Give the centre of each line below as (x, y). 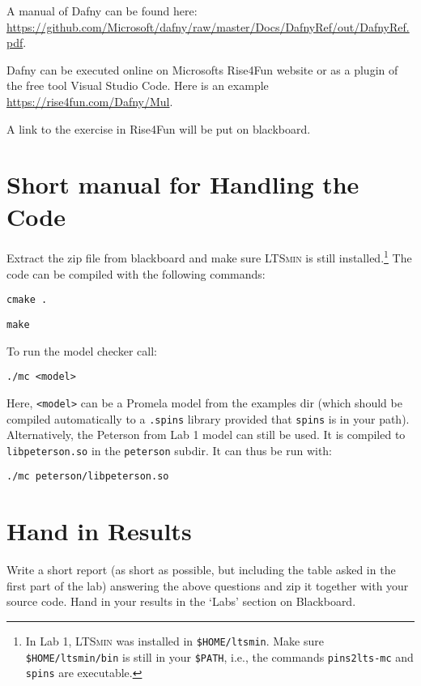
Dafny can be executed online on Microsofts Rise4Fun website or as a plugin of (202, 69)
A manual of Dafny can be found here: (102, 11)
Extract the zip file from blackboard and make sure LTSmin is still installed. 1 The (209, 257)
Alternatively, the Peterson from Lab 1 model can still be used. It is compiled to (206, 435)
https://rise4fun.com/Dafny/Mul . (90, 101)
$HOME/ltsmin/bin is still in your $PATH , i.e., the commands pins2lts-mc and (219, 656)
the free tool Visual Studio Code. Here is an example (138, 85)
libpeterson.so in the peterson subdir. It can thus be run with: (169, 450)
